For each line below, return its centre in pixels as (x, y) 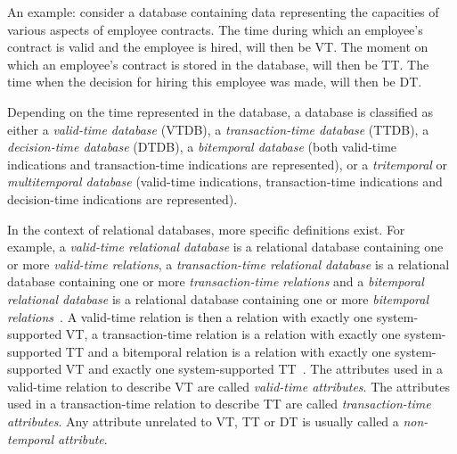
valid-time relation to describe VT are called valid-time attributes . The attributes (228, 386)
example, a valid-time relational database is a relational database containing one (225, 247)
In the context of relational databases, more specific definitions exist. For (206, 229)
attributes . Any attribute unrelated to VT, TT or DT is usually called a (203, 421)
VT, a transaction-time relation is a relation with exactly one (233, 334)
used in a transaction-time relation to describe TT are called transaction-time (219, 404)
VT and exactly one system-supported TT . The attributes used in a (254, 369)
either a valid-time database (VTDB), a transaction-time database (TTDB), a (218, 129)
